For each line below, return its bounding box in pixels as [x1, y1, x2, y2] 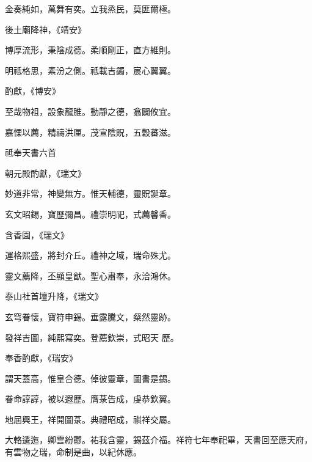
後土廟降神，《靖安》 [5, 23, 86, 35]
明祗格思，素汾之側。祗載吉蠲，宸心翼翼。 [5, 64, 176, 76]
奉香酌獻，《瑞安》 [5, 351, 78, 364]
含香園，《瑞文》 [5, 228, 69, 241]
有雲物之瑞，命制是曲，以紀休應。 [5, 446, 142, 458]
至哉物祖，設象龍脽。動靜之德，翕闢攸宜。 [5, 105, 176, 117]
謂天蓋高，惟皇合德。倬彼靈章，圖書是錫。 [5, 372, 176, 384]
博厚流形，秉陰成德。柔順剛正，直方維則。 [5, 43, 176, 56]
